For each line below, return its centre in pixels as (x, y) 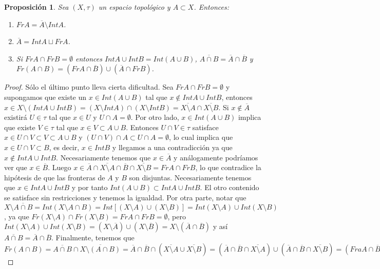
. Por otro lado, (155, 117)
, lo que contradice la (228, 167)
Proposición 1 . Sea (36, 7)
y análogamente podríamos (216, 157)
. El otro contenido (230, 187)
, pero (177, 216)
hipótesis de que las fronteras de (55, 177)
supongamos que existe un (45, 97)
